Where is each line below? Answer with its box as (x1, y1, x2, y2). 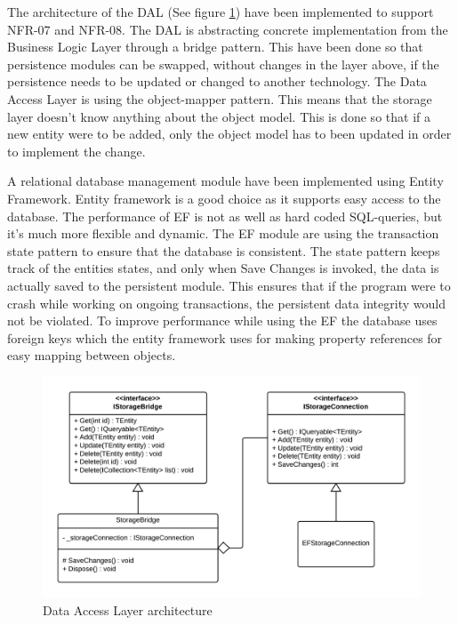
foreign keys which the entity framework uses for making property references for (7, 328, 443, 347)
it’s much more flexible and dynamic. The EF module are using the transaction (7, 224, 439, 243)
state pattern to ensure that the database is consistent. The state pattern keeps (7, 241, 440, 260)
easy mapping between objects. (7, 346, 176, 365)
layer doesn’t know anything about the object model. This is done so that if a (7, 107, 430, 125)
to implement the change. (7, 141, 146, 160)
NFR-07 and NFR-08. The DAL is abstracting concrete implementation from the (7, 20, 448, 38)
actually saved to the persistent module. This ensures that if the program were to (7, 276, 451, 294)
